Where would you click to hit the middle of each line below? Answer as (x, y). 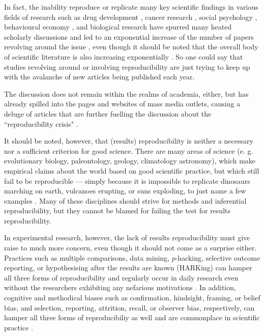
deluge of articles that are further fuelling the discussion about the (108, 113)
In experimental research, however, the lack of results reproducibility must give (127, 237)
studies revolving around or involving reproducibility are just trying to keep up (127, 66)
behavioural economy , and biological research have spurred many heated (118, 27)
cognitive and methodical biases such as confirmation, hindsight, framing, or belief (132, 298)
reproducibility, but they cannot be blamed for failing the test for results (117, 211)
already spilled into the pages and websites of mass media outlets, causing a (122, 104)
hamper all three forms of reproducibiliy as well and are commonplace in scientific (132, 317)
